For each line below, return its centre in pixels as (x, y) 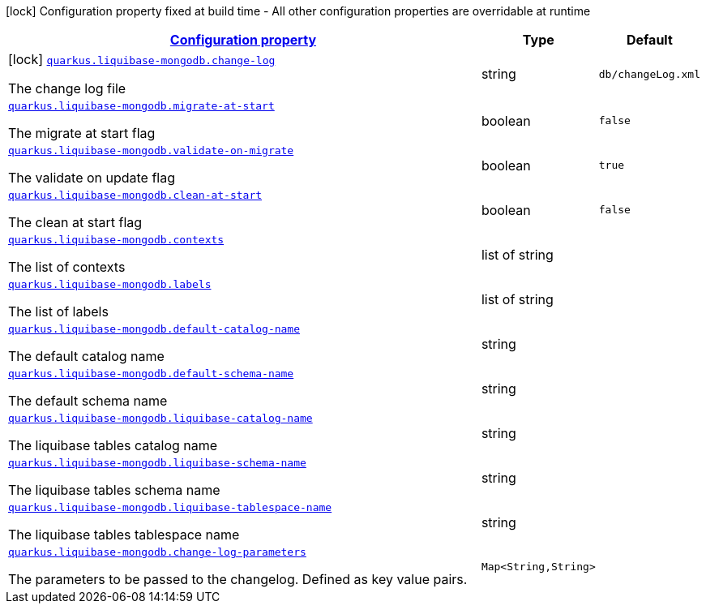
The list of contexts (67, 267)
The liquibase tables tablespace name (124, 535)
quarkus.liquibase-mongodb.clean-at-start (135, 195)
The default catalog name (86, 356)
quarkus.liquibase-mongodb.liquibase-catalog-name (160, 418)
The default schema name (88, 401)
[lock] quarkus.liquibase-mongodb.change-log (142, 59)
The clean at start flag (75, 222)
